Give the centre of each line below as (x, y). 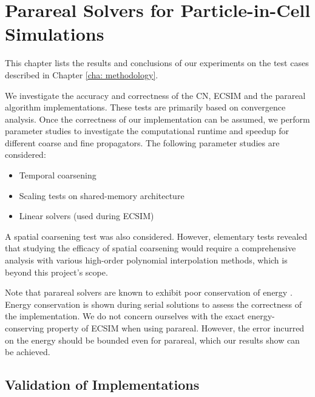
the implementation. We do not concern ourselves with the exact (125, 316)
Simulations (55, 34)
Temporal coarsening (58, 175)
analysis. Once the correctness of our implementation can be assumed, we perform (157, 119)
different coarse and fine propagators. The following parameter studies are (142, 142)
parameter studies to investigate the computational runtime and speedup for (147, 131)
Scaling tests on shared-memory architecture (102, 195)
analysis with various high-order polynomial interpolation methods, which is (146, 260)
